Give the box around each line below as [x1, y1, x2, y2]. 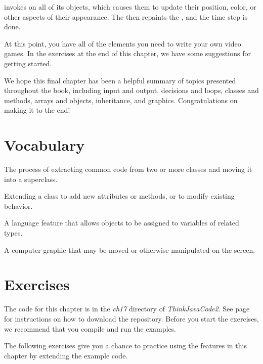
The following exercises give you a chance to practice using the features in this [4, 340, 247, 351]
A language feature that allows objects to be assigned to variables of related [4, 217, 239, 228]
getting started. [4, 58, 52, 68]
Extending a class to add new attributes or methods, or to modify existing [4, 191, 235, 201]
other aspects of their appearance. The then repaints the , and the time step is [4, 11, 248, 22]
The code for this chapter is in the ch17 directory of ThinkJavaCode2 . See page [4, 303, 250, 314]
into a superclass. [4, 173, 58, 184]
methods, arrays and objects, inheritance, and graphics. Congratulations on [4, 95, 238, 105]
